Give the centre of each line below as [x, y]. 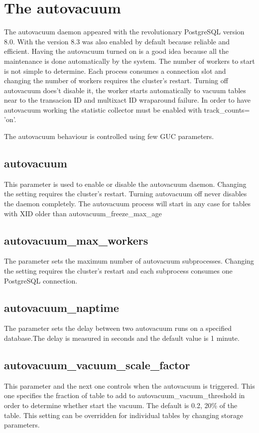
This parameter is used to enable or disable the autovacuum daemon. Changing [125, 184]
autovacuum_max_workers [76, 240]
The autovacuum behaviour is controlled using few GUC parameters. [109, 136]
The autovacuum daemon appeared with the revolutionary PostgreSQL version [124, 32]
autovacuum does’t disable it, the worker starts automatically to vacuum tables [125, 90]
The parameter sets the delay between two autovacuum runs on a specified [118, 328]
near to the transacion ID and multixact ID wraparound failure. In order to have [128, 100]
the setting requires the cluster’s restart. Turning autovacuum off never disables [126, 194]
